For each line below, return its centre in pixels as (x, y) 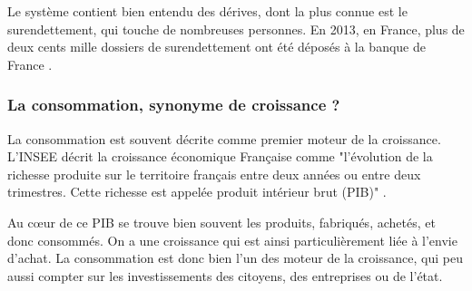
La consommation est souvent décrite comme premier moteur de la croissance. (224, 138)
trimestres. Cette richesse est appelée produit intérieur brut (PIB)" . (197, 192)
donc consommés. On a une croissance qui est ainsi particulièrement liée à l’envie (232, 240)
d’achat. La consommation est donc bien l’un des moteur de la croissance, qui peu (235, 258)
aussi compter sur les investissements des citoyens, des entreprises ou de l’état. (225, 275)
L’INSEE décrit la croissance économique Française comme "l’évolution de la (220, 156)
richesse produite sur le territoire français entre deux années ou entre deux (214, 174)
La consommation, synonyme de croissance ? (174, 105)
